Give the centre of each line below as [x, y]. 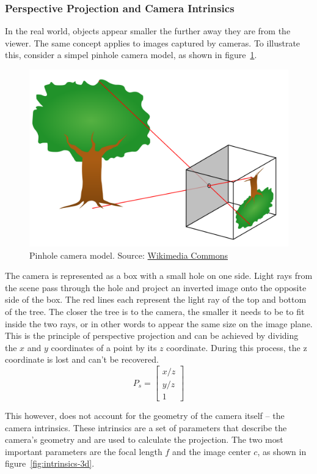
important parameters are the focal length [84, 451]
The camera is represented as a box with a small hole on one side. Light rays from [159, 276]
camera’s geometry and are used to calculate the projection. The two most [144, 439]
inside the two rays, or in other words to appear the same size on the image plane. [159, 323]
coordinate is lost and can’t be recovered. [82, 359]
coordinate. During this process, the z [237, 347]
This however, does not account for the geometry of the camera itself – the [145, 416]
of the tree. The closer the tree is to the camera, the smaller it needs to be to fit [155, 311]
